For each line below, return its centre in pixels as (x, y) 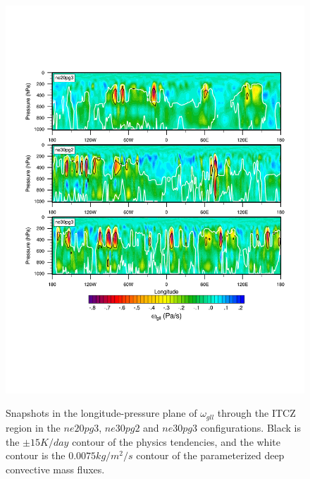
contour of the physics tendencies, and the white (176, 441)
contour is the (36, 455)
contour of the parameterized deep (210, 455)
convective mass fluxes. (55, 469)
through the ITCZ (256, 413)
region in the (33, 427)
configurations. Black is (250, 427)
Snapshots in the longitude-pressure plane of (101, 413)
